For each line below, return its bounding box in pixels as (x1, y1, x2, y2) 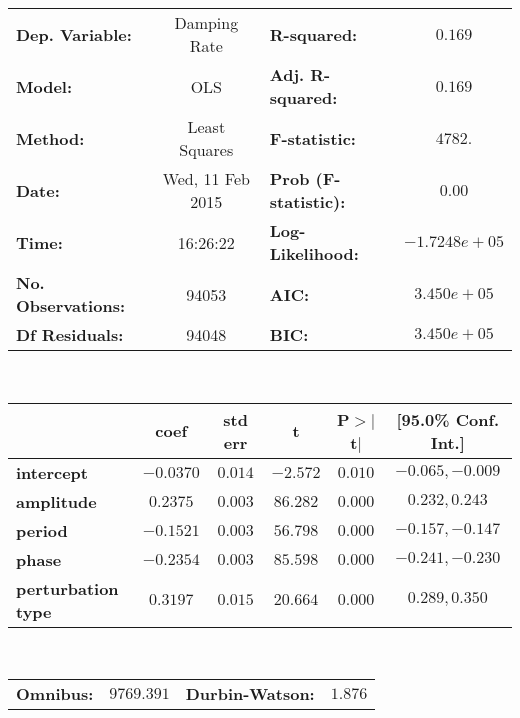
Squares (179, 138, 234, 161)
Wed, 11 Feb (162, 167, 250, 190)
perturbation (16, 576, 119, 600)
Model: (16, 74, 73, 98)
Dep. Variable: (16, 22, 132, 46)
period (16, 518, 68, 542)
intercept (16, 460, 88, 484)
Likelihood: (269, 242, 359, 265)
